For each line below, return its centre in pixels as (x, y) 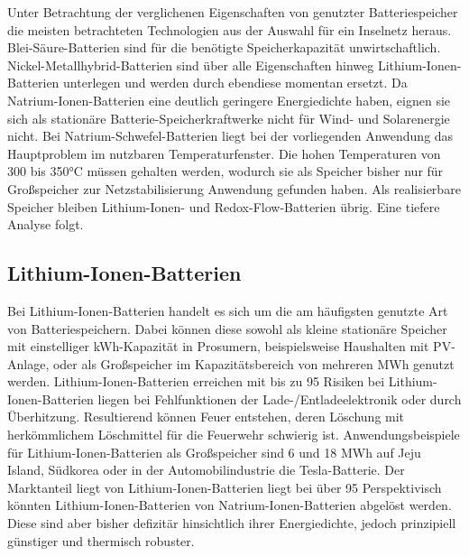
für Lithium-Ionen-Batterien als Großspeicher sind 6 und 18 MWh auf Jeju (214, 452)
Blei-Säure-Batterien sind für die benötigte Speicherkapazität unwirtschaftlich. (224, 47)
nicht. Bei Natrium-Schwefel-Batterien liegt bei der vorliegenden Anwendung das (230, 136)
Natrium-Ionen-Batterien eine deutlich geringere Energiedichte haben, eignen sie (229, 100)
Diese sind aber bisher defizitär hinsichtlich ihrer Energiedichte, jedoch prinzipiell (232, 523)
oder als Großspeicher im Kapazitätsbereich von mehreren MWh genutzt (253, 363)
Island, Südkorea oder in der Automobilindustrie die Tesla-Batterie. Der (206, 470)
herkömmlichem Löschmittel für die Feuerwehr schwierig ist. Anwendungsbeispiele (234, 435)
